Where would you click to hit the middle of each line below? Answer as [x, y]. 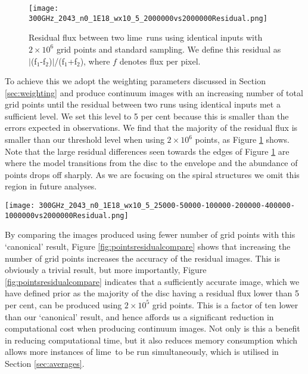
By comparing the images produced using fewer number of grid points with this [150, 234]
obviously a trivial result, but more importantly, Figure [106, 270]
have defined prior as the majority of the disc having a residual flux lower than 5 [152, 293]
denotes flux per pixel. [160, 61]
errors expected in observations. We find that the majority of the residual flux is [151, 128]
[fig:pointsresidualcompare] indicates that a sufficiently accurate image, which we [152, 281]
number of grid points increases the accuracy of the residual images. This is [142, 258]
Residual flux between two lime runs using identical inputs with [146, 37]
